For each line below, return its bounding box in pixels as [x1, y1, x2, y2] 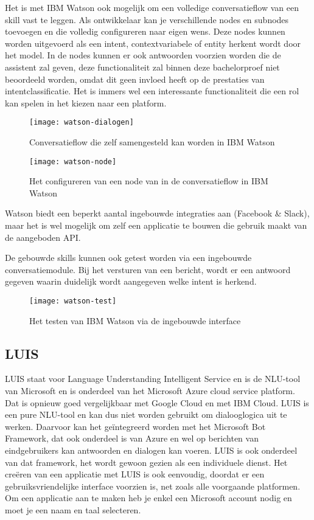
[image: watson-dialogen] [29, 118, 134, 127]
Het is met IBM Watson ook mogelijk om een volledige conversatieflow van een [5, 1, 299, 13]
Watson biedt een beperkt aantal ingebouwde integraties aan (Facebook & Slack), [5, 207, 310, 220]
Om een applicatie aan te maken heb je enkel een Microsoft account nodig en [5, 491, 292, 504]
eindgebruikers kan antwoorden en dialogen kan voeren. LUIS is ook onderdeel [5, 444, 298, 457]
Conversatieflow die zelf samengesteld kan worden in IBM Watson [29, 136, 275, 148]
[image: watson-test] [29, 297, 117, 305]
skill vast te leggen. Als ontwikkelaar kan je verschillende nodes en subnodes [5, 13, 289, 26]
